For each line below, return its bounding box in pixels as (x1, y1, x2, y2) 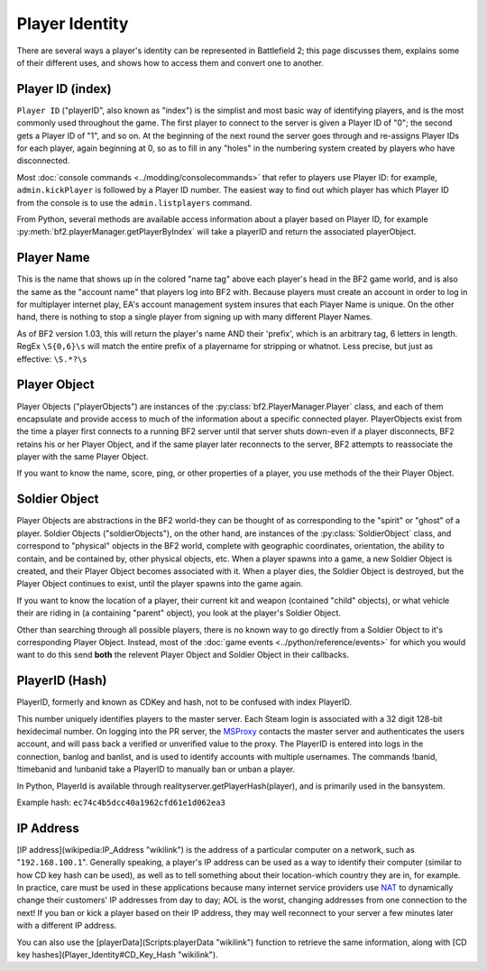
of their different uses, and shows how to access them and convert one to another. (16, 57, 325, 68)
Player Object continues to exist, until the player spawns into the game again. (16, 578, 304, 589)
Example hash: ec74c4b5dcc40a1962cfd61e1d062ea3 (16, 797, 225, 808)
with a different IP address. (16, 920, 117, 931)
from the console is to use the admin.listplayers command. (16, 197, 253, 208)
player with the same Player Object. (16, 451, 149, 462)
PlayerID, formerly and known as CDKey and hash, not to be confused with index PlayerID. (16, 697, 352, 707)
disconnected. (16, 155, 70, 166)
